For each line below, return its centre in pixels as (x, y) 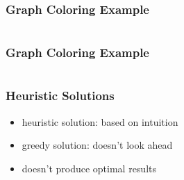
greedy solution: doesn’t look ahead (97, 145)
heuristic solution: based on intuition (100, 121)
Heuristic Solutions (60, 96)
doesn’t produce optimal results (89, 168)
